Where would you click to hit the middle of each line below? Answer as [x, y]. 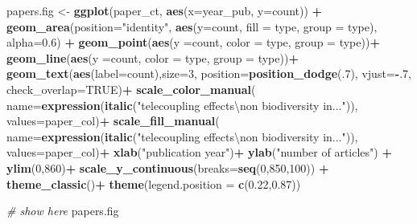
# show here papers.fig [63, 211]
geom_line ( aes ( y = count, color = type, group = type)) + [153, 57]
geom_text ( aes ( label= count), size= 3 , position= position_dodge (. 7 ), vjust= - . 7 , [209, 73]
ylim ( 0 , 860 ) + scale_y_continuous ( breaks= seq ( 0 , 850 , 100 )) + [168, 167]
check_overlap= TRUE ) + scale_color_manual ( [131, 89]
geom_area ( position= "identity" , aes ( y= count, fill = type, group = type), [192, 26]
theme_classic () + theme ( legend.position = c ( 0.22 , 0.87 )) [154, 183]
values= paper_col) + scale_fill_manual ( [113, 121]
